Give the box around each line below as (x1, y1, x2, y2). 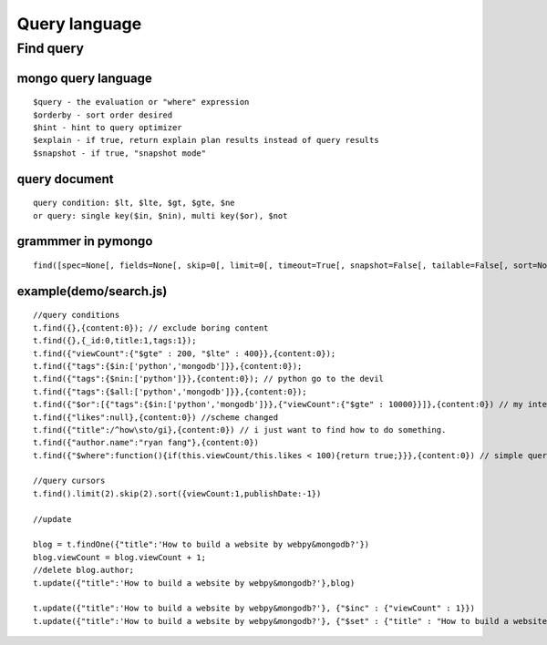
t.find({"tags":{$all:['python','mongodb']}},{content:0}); (33, 386, 307, 396)
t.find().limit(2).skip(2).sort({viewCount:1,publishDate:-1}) (33, 488, 322, 498)
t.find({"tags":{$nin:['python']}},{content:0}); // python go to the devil (33, 374, 385, 384)
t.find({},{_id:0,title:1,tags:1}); (33, 335, 197, 346)
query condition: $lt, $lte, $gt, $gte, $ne (33, 198, 236, 209)
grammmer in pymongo (16, 233, 153, 250)
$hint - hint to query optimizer (33, 123, 182, 132)
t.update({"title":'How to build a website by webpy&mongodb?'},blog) (33, 578, 356, 588)
